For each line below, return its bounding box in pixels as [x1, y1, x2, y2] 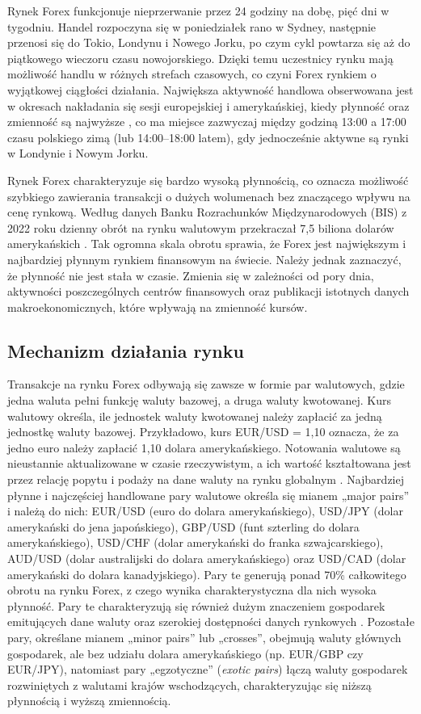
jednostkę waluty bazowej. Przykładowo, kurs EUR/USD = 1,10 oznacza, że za [7, 423, 399, 440]
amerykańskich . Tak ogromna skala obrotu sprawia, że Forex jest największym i [7, 235, 406, 252]
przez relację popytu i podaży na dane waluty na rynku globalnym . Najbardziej [7, 471, 405, 488]
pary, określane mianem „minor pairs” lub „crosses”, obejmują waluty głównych [7, 628, 402, 645]
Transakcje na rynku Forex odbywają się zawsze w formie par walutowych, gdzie [7, 376, 405, 393]
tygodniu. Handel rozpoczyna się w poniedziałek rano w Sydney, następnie [7, 18, 377, 35]
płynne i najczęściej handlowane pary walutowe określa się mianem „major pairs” [7, 486, 410, 503]
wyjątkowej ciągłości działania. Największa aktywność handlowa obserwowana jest [7, 81, 414, 98]
